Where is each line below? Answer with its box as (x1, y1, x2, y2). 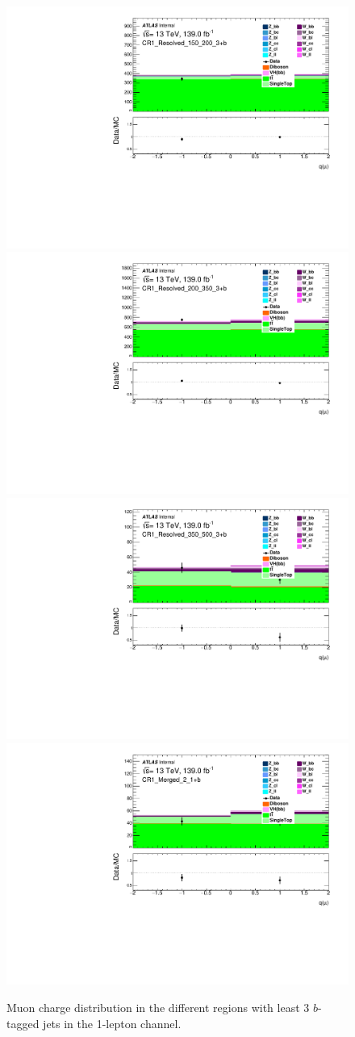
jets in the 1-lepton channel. (43, 1014, 182, 1031)
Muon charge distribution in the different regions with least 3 (6, 999, 310, 1015)
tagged (6, 1014, 40, 1031)
